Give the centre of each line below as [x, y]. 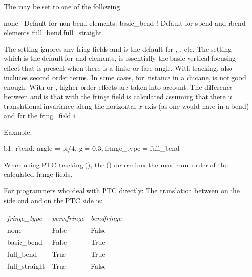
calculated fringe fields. [38, 174]
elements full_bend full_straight [53, 32]
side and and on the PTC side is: [53, 200]
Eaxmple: [18, 132]
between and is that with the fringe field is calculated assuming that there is [118, 96]
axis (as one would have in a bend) [197, 106]
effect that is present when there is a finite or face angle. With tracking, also [118, 67]
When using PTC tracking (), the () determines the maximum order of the [116, 164]
